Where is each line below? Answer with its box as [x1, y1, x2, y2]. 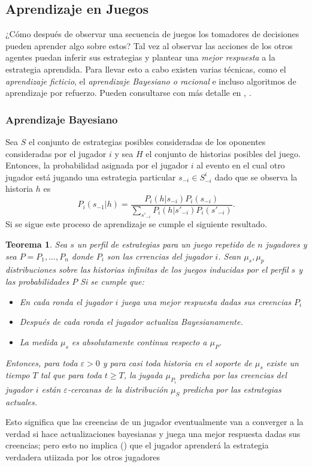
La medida [19, 335, 57, 348]
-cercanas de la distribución [67, 382, 168, 395]
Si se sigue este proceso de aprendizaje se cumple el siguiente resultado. [5, 218, 267, 230]
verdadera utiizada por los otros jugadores [5, 451, 160, 463]
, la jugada [123, 369, 163, 381]
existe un [266, 356, 299, 369]
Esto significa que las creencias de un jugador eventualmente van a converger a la [5, 415, 304, 428]
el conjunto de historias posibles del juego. [146, 147, 301, 159]
